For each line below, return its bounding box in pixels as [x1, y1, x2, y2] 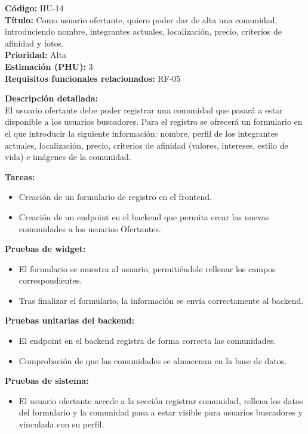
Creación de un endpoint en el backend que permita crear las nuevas [19, 210, 269, 223]
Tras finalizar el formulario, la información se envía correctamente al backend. [19, 294, 304, 306]
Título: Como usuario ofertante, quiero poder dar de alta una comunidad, [5, 13, 278, 26]
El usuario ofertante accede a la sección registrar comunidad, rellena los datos [19, 394, 303, 407]
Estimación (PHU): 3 [5, 60, 93, 72]
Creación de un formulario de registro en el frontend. [19, 190, 212, 203]
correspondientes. [19, 274, 82, 287]
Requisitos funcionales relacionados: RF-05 [5, 72, 181, 84]
